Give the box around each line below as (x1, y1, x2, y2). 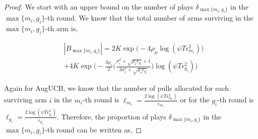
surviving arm (4, 94, 47, 105)
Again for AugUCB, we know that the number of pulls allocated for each (4, 82, 229, 93)
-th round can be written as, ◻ (45, 124, 142, 134)
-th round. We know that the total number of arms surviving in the (45, 13, 253, 23)
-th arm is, (45, 23, 78, 34)
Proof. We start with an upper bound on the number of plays (4, 2, 193, 12)
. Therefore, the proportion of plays (56, 111, 166, 121)
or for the (180, 94, 210, 105)
